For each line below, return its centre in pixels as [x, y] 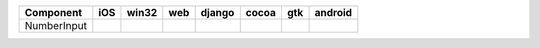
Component [53, 12]
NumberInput [55, 25]
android [333, 12]
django [217, 12]
